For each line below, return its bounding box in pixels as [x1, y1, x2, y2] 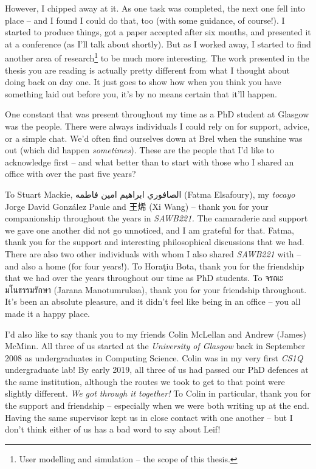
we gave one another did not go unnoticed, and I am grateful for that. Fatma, [5, 223, 294, 236]
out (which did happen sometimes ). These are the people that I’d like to [5, 144, 275, 156]
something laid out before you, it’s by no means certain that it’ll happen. [5, 87, 277, 100]
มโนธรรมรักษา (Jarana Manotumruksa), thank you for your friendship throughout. [5, 283, 307, 296]
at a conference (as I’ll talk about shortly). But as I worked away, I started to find [5, 37, 311, 50]
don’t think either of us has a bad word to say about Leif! [5, 423, 221, 436]
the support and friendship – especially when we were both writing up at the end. [5, 399, 309, 412]
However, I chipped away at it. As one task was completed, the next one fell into [5, 2, 306, 14]
